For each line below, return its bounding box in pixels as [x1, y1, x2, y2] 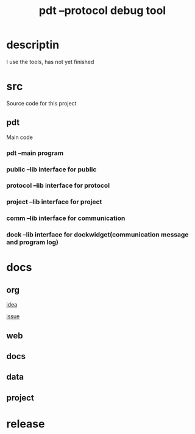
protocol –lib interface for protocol [6, 181, 110, 190]
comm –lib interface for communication [6, 214, 126, 222]
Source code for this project [6, 99, 77, 107]
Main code [6, 133, 34, 141]
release [6, 417, 45, 430]
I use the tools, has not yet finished [6, 58, 94, 65]
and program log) [6, 238, 59, 247]
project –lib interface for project [6, 197, 102, 206]
